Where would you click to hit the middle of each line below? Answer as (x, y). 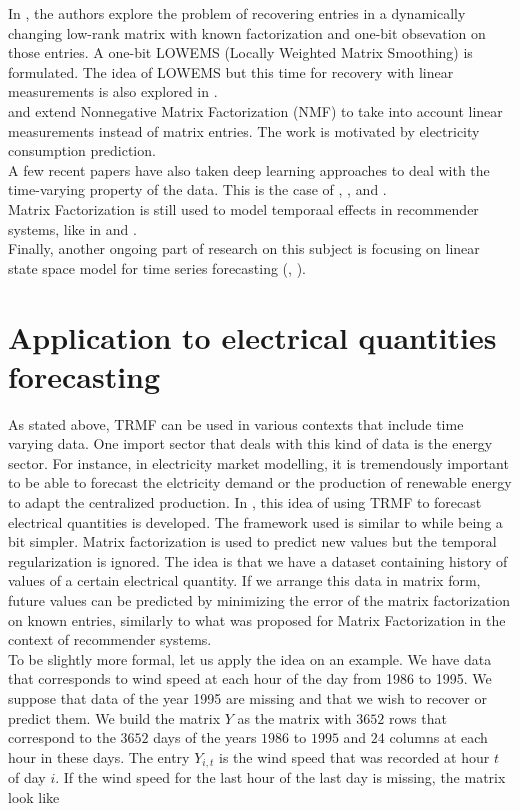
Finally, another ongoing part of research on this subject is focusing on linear (244, 248)
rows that (417, 717)
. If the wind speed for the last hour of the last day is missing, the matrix (280, 777)
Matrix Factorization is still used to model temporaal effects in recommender (243, 208)
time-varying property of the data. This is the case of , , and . (197, 189)
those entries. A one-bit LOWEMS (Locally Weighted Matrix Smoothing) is (240, 52)
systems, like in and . (72, 228)
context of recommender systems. (110, 639)
